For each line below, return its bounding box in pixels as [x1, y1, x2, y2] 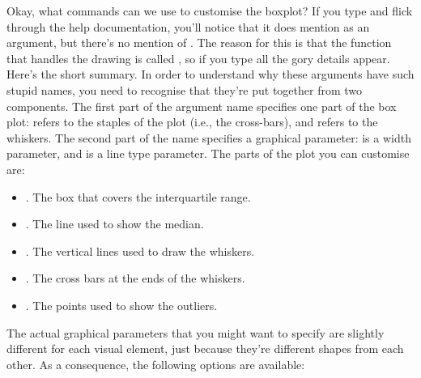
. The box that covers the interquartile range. [25, 188, 251, 205]
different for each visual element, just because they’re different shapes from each [6, 340, 404, 357]
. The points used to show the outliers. [25, 296, 218, 313]
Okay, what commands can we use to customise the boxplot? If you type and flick [6, 2, 413, 19]
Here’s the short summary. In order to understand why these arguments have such [6, 66, 415, 83]
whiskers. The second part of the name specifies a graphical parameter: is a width [6, 129, 411, 146]
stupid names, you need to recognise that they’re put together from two [6, 81, 363, 98]
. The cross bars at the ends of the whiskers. [25, 270, 245, 287]
